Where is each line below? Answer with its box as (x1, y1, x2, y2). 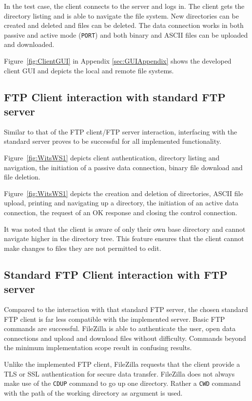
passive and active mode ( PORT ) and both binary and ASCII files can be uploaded (4, 29, 248, 40)
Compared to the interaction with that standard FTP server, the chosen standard (4, 304, 248, 314)
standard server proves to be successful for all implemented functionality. (4, 136, 221, 146)
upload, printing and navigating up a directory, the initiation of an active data (4, 198, 238, 208)
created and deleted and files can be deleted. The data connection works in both (4, 20, 244, 30)
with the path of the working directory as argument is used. (4, 387, 183, 398)
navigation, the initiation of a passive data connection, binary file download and (4, 162, 243, 172)
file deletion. (4, 172, 40, 182)
